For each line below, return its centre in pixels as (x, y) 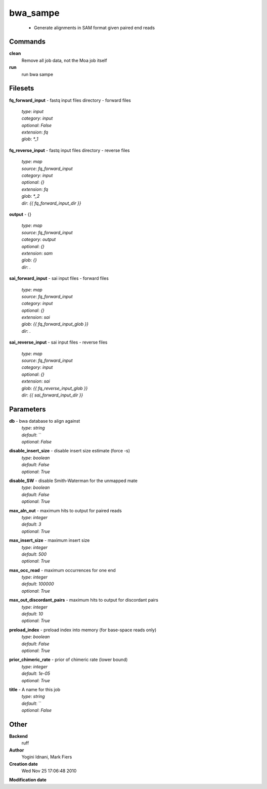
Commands (27, 42)
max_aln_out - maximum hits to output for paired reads (66, 510)
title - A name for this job (35, 689)
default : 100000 (38, 584)
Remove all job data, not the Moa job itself (64, 60)
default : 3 (31, 525)
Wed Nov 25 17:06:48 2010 (49, 771)
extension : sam (37, 253)
